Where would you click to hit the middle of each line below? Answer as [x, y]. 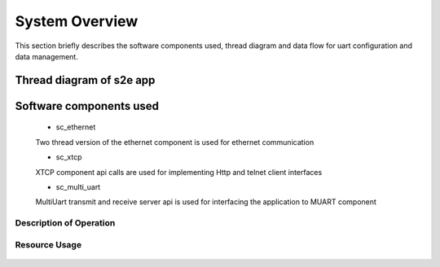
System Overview [77, 21]
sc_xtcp [69, 157]
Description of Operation [65, 223]
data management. [47, 56]
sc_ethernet [76, 127]
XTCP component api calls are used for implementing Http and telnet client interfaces [179, 172]
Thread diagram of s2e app [85, 80]
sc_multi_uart [78, 186]
